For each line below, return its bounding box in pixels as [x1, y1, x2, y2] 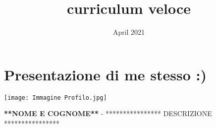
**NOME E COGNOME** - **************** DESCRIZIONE [4, 108, 212, 119]
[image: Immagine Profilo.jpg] [4, 94, 107, 101]
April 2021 [112, 27, 145, 37]
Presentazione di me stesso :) [4, 64, 207, 84]
